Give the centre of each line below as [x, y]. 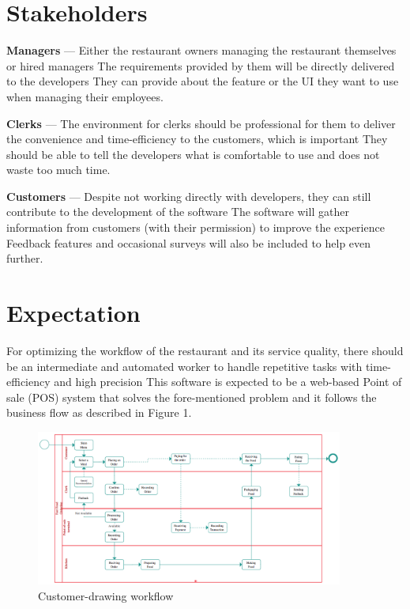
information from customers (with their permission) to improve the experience [196, 227]
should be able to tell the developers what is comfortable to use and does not [193, 154]
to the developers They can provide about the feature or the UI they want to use [203, 81]
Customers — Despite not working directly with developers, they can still [189, 196]
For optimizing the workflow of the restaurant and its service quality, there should [205, 350]
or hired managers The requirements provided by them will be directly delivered [201, 65]
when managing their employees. [85, 96]
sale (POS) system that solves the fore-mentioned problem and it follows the [192, 397]
